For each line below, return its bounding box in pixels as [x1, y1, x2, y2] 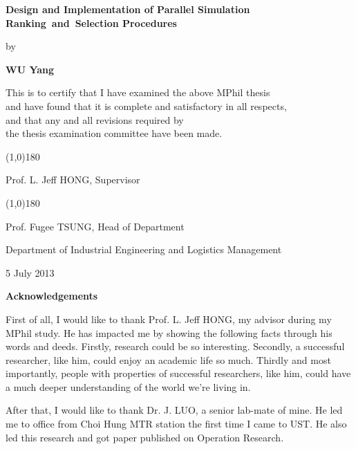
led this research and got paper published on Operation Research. [6, 430, 284, 444]
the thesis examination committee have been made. [6, 126, 223, 140]
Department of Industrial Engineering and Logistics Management [6, 242, 282, 257]
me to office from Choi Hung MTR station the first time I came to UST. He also [6, 416, 347, 431]
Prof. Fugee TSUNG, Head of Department [6, 219, 185, 233]
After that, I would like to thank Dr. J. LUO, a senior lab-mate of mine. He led [6, 403, 343, 417]
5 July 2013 [6, 265, 55, 280]
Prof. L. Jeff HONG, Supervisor [6, 172, 140, 187]
